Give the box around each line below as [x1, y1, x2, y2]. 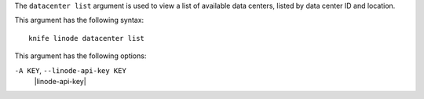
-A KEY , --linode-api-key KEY [14, 65, 127, 75]
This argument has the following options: [14, 51, 147, 60]
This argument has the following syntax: [14, 16, 144, 25]
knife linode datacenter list [28, 34, 145, 42]
